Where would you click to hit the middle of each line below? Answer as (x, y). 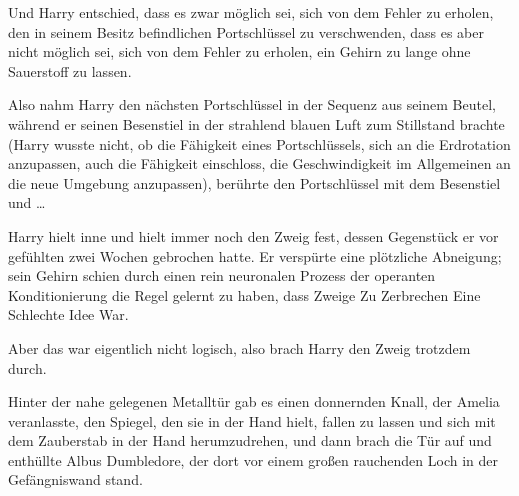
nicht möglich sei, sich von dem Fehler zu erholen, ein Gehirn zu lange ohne (239, 51)
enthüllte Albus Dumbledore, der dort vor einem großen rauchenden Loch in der (253, 459)
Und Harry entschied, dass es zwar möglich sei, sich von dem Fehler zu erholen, (251, 12)
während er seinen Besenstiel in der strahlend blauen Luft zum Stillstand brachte (256, 123)
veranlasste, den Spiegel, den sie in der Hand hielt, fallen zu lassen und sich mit (252, 420)
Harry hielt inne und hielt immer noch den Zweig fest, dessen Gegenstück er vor (253, 235)
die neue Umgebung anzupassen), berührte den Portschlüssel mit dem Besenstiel (254, 182)
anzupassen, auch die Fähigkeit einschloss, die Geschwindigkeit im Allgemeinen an (259, 163)
